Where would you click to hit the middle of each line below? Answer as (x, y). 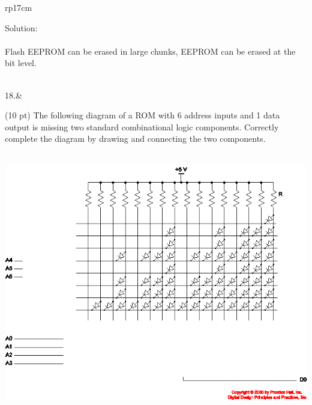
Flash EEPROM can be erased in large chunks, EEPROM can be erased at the (150, 51)
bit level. (21, 63)
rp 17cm (19, 7)
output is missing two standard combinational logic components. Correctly (142, 126)
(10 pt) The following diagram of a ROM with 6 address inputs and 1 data (142, 115)
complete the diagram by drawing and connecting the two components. (135, 139)
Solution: (21, 27)
